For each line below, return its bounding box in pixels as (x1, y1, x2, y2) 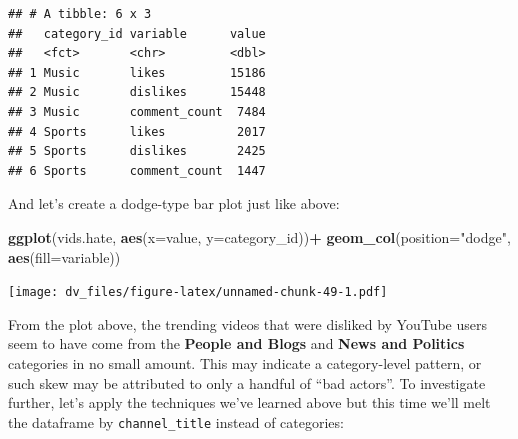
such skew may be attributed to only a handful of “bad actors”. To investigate (8, 372, 486, 393)
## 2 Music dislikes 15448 (8, 85, 266, 100)
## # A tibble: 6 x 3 (8, 7, 152, 21)
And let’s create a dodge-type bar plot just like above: (8, 193, 340, 214)
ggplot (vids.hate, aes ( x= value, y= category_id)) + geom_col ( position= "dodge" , (8, 226, 511, 247)
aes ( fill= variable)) (8, 246, 121, 267)
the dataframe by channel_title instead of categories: (8, 411, 344, 432)
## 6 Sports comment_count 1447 (8, 163, 266, 178)
